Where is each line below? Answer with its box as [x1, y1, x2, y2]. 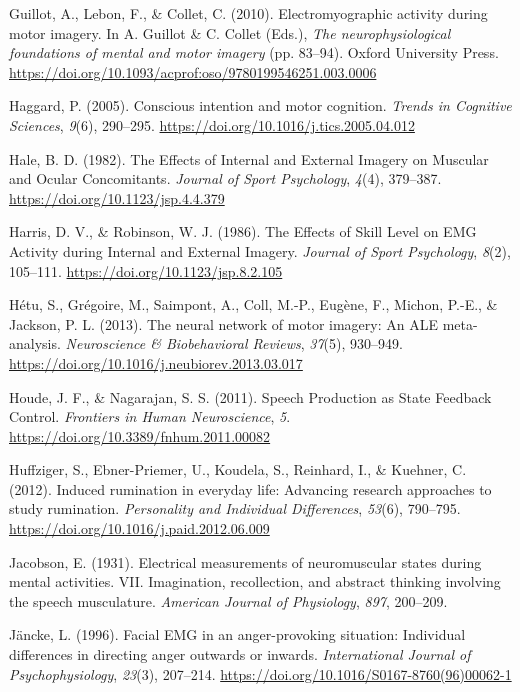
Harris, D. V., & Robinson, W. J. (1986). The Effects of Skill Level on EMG [9, 221, 477, 242]
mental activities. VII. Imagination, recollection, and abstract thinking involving [9, 571, 501, 592]
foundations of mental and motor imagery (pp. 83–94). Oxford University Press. [9, 42, 499, 63]
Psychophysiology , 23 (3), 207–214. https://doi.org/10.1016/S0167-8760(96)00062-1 [9, 663, 512, 684]
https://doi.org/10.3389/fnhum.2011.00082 [9, 425, 271, 446]
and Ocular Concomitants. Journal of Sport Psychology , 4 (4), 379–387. [9, 168, 442, 189]
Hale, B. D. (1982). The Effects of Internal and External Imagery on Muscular [9, 148, 489, 169]
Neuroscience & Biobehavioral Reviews [65, 333, 301, 354]
